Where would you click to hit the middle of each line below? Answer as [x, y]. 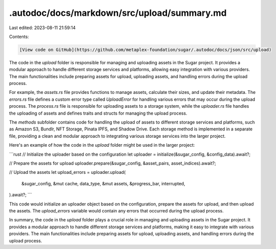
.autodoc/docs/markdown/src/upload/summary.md [118, 13]
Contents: [19, 37]
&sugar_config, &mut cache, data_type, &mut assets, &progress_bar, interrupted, [103, 183]
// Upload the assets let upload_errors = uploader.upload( [67, 172]
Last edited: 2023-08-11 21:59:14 [42, 28]
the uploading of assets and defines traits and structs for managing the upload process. [98, 113]
